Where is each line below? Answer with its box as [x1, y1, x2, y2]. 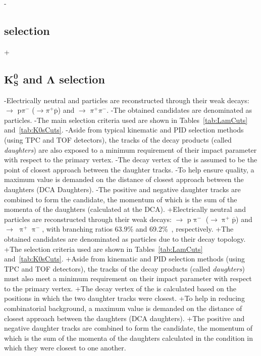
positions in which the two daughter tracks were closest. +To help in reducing [4, 293, 245, 303]
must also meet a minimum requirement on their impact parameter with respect [4, 273, 252, 284]
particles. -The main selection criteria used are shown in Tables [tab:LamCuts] [4, 114, 248, 125]
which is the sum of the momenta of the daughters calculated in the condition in [4, 332, 253, 343]
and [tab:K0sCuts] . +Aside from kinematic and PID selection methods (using [4, 253, 245, 264]
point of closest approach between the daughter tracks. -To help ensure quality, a [4, 164, 254, 174]
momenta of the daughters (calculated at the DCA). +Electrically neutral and [4, 204, 246, 214]
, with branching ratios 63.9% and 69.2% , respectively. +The [42, 224, 234, 234]
